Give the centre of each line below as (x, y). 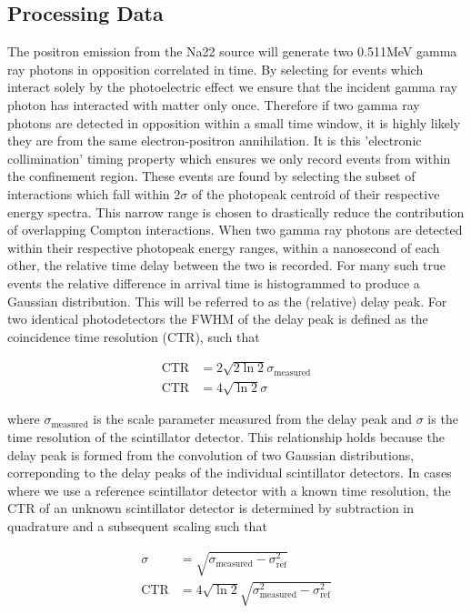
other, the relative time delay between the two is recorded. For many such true (226, 265)
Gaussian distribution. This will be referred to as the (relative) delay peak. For (227, 301)
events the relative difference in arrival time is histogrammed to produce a (214, 282)
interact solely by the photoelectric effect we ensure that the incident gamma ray (232, 87)
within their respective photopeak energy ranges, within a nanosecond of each (224, 247)
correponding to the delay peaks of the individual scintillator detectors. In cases (230, 473)
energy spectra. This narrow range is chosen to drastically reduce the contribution (236, 211)
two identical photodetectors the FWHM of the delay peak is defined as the (218, 319)
